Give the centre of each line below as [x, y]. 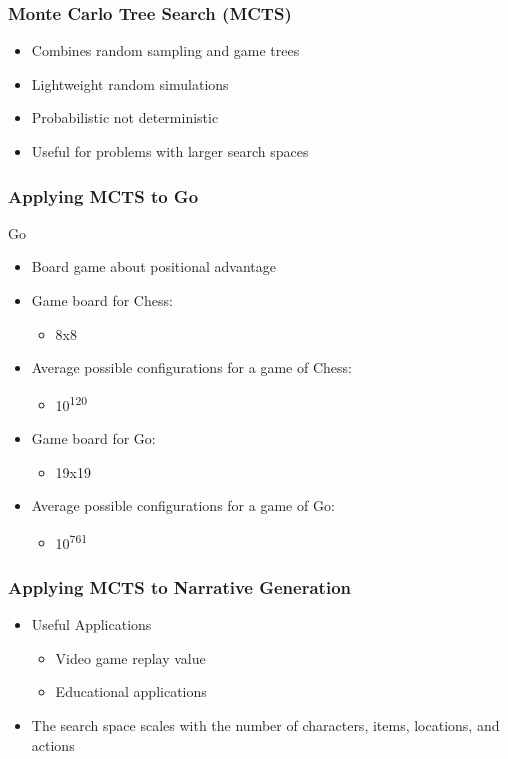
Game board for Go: [93, 438]
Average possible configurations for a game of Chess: [191, 367]
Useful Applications [91, 624]
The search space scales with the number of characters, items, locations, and [265, 725]
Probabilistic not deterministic [125, 117]
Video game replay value [130, 657]
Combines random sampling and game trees [165, 50]
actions [53, 744]
